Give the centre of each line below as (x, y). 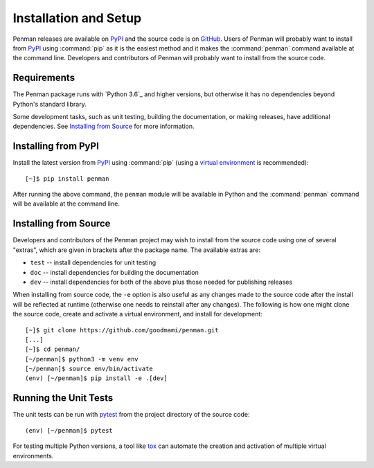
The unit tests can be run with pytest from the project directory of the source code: (131, 415)
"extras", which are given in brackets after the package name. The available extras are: (137, 250)
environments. (33, 456)
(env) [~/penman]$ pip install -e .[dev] (96, 378)
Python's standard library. (50, 104)
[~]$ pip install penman (67, 179)
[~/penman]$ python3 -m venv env (82, 359)
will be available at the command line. (66, 204)
